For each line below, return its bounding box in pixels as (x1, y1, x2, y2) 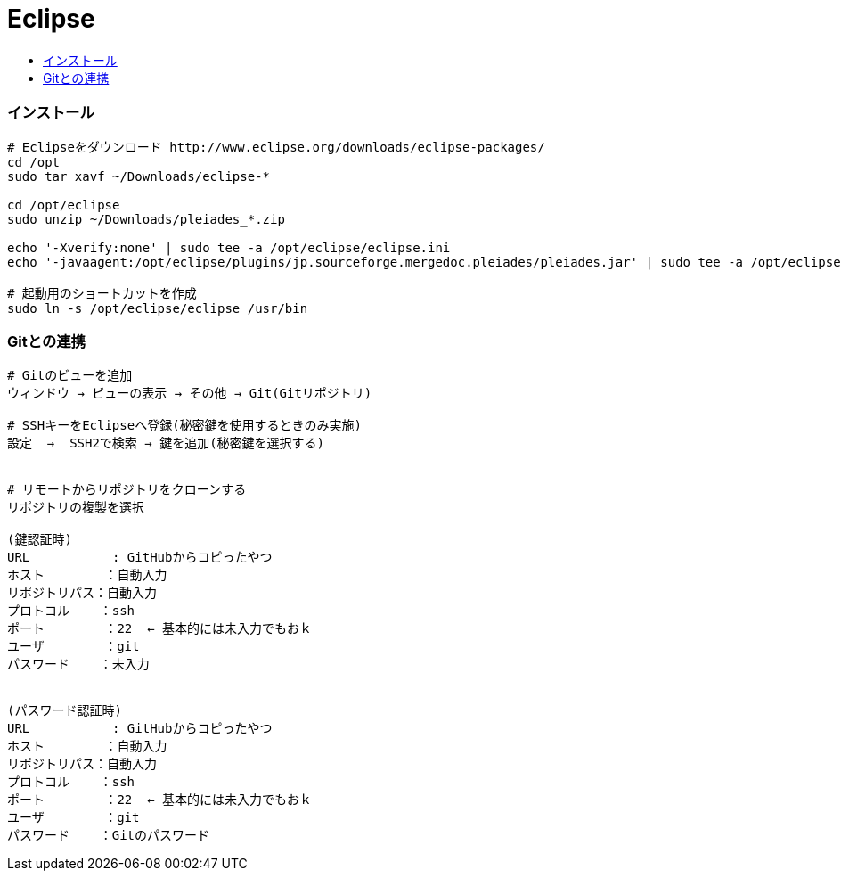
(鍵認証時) (7, 532, 72, 547)
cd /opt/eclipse (7, 197, 120, 212)
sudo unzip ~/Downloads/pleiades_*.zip (7, 211, 285, 226)
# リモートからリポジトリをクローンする (7, 482, 247, 497)
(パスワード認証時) (7, 703, 122, 718)
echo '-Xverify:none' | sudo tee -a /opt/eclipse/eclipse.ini (7, 240, 451, 255)
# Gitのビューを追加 (7, 368, 133, 383)
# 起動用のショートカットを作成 (7, 285, 197, 300)
